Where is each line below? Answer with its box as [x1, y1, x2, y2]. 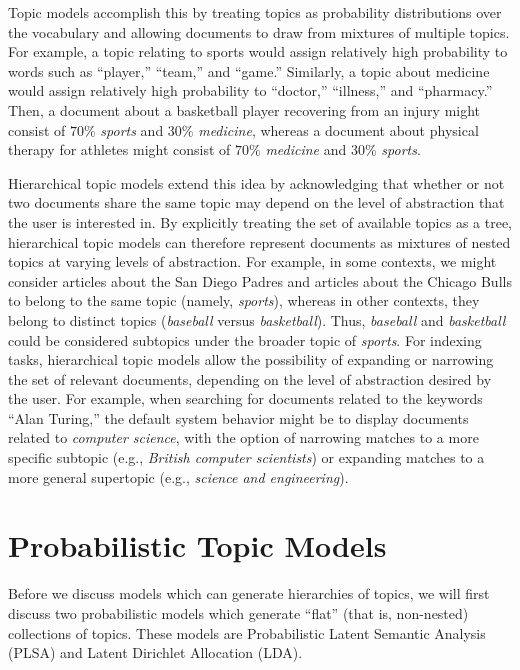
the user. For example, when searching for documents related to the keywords [8, 388, 483, 409]
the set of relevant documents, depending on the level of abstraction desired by [8, 368, 492, 389]
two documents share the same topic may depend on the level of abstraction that [8, 192, 505, 213]
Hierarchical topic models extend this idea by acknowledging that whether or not [8, 172, 505, 193]
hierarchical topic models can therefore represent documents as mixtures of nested [8, 231, 511, 252]
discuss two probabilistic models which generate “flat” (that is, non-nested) [8, 602, 469, 623]
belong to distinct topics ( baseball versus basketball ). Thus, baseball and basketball [8, 309, 506, 330]
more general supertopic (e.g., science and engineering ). [8, 466, 349, 487]
